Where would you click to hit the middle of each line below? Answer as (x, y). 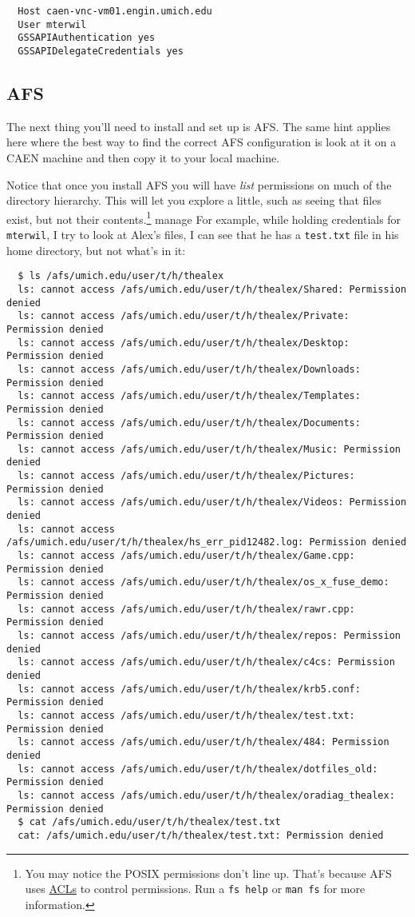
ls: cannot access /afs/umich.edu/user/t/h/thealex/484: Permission (204, 742)
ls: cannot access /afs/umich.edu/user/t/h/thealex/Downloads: (189, 369)
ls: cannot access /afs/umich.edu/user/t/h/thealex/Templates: (189, 396)
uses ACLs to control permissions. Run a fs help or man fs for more (195, 889)
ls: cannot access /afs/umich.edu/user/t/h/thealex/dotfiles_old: (198, 769)
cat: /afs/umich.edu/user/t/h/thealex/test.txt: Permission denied (201, 835)
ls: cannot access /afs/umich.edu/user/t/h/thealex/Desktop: (184, 343)
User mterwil (52, 24)
